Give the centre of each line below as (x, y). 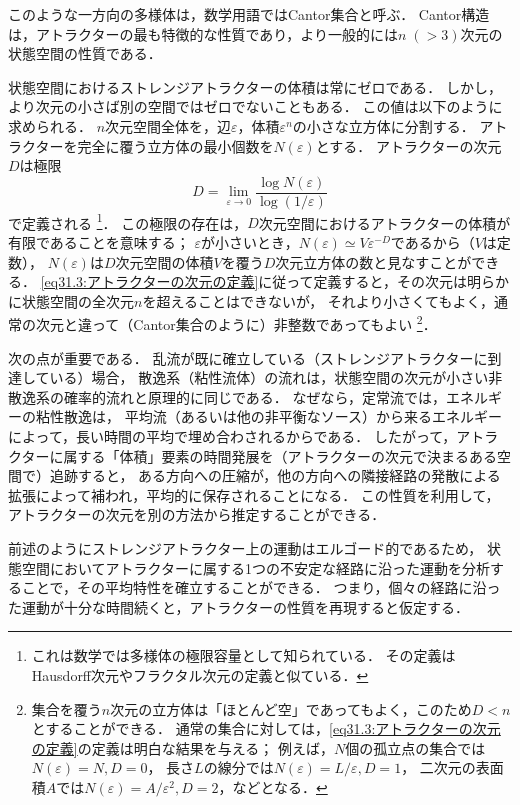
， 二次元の (438, 767)
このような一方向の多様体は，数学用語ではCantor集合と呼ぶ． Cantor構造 (249, 14)
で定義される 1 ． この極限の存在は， (128, 221)
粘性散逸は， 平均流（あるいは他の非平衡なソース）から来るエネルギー (268, 416)
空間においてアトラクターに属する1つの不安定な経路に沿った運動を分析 (256, 567)
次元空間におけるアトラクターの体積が (384, 222)
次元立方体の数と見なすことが (373, 261)
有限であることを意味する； (99, 242)
